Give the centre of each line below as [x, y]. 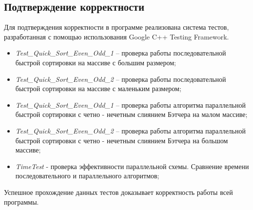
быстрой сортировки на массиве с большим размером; [96, 62]
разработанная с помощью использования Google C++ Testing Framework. [117, 36]
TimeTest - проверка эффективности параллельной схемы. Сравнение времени [132, 166]
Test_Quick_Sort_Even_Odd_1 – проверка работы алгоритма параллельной [130, 105]
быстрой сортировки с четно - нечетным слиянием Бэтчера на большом [122, 140]
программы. [21, 201]
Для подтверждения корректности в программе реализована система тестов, [117, 27]
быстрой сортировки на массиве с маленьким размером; [98, 88]
